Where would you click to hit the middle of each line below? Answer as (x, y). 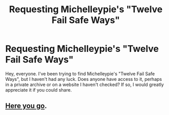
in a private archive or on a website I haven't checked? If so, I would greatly (85, 84)
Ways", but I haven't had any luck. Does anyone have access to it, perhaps (84, 79)
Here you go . (26, 106)
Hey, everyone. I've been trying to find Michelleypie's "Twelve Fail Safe (80, 74)
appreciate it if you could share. (39, 90)
